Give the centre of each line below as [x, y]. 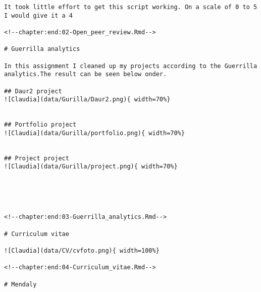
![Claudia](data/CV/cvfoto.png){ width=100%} [82, 251]
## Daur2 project [33, 91]
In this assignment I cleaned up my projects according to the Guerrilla [131, 66]
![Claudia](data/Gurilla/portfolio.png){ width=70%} [94, 133]
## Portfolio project [40, 125]
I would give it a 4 [39, 15]
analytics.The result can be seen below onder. [86, 74]
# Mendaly [20, 284]
